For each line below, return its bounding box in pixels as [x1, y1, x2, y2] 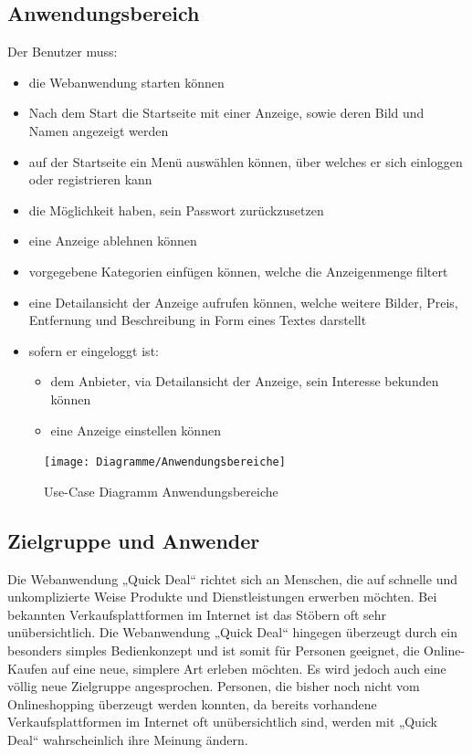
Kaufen [7, 658, 47, 677]
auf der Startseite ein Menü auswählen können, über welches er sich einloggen [28, 152, 463, 171]
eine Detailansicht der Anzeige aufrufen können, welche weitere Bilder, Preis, [28, 292, 458, 311]
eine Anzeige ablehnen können [28, 231, 197, 250]
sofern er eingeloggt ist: [28, 341, 159, 360]
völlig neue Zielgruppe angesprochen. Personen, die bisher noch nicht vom [7, 676, 420, 696]
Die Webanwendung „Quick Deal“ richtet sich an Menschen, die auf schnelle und [7, 569, 457, 588]
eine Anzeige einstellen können [50, 420, 221, 439]
